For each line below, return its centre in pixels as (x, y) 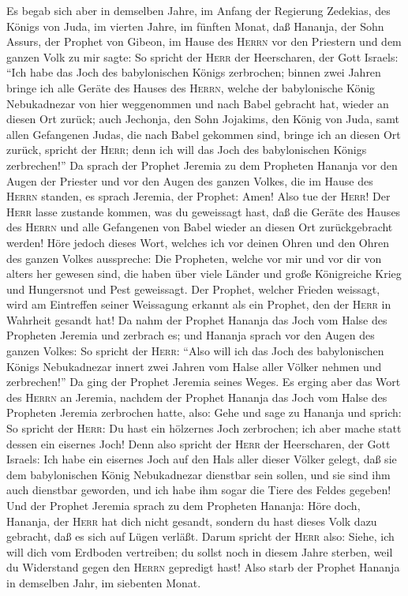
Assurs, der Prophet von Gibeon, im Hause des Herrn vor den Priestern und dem (204, 41)
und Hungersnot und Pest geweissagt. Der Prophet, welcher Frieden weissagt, (193, 289)
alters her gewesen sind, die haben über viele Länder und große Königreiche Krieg (204, 274)
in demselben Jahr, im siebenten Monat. (104, 582)
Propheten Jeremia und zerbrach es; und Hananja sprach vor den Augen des (191, 335)
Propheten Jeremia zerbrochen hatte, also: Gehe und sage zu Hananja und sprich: (204, 412)
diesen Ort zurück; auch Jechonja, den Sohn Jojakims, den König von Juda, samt (203, 119)
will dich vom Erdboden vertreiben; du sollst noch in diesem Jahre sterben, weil (200, 551)
